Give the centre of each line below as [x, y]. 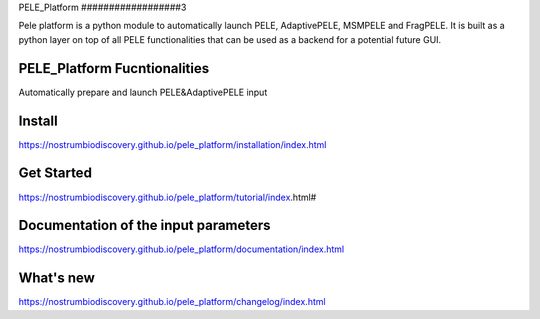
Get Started [55, 173]
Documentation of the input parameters [144, 225]
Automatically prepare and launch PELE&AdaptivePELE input [143, 92]
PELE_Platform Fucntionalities [114, 68]
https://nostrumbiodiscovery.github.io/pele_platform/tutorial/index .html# [167, 197]
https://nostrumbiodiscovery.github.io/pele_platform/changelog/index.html [172, 302]
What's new [56, 278]
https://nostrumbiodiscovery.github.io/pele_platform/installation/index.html [172, 144]
